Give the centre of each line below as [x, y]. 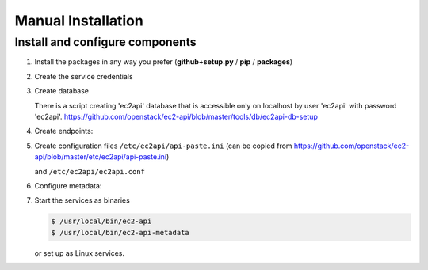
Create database [62, 91]
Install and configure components [106, 42]
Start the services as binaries [82, 200]
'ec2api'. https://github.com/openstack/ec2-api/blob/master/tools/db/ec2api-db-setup [176, 116]
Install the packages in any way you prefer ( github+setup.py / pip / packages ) [164, 62]
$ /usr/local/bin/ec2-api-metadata [120, 232]
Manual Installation [79, 21]
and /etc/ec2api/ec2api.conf [90, 171]
